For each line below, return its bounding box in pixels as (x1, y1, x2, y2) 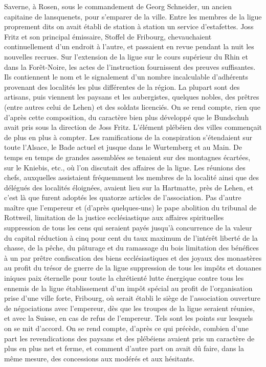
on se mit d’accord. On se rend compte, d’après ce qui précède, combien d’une (4, 323, 249, 333)
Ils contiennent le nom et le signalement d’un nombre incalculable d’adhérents (4, 71, 249, 82)
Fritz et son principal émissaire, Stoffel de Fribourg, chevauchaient (4, 31, 212, 42)
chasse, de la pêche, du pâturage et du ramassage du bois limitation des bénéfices (4, 242, 259, 253)
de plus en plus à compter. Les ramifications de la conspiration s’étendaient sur (4, 131, 253, 142)
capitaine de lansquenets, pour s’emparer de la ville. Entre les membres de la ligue (4, 11, 262, 22)
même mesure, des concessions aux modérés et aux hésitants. (4, 353, 195, 363)
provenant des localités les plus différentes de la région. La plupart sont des (4, 81, 240, 92)
